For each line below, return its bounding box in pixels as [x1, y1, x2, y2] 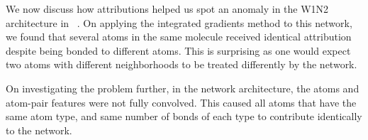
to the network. [6, 122, 72, 137]
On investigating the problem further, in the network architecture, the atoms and [6, 80, 359, 95]
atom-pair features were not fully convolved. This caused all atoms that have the [6, 95, 357, 109]
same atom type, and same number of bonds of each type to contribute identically [6, 109, 362, 124]
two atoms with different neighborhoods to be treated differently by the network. [6, 57, 357, 72]
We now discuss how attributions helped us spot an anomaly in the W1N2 [6, 1, 329, 16]
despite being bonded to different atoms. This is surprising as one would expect [6, 43, 351, 58]
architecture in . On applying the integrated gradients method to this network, [6, 15, 352, 30]
